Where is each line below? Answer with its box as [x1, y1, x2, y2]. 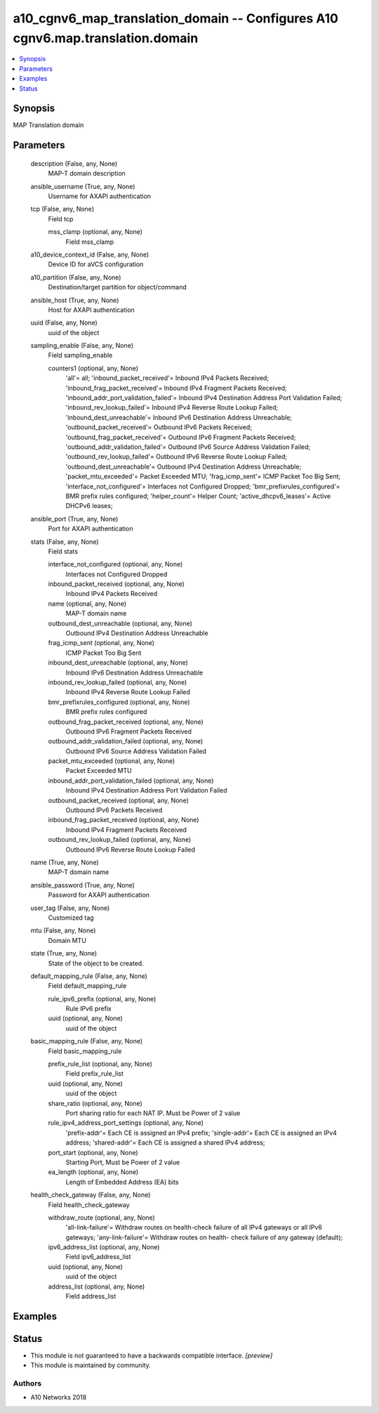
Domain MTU [48, 936, 87, 944]
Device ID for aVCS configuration [48, 260, 144, 268]
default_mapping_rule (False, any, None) [30, 972, 147, 980]
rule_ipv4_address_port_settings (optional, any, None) [48, 1119, 204, 1127]
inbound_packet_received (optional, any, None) [48, 580, 185, 588]
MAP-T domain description [48, 169, 126, 178]
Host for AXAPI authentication [48, 306, 135, 314]
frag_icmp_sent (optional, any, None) [48, 639, 154, 647]
